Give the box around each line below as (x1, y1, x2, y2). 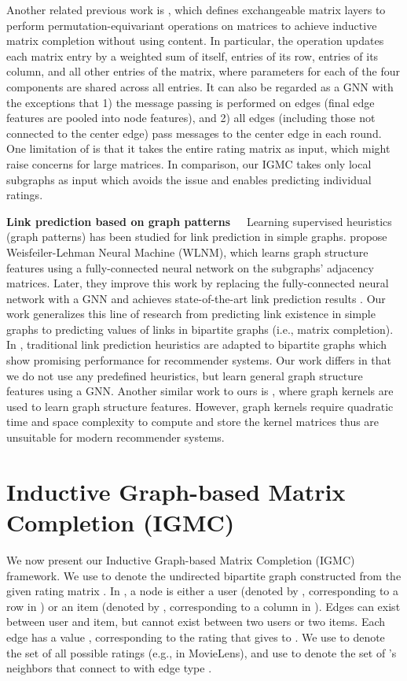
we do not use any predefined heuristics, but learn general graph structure (6, 367, 363, 383)
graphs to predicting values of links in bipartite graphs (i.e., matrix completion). (6, 320, 394, 337)
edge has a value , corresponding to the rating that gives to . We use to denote (6, 628, 385, 645)
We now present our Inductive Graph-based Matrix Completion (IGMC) (6, 551, 355, 568)
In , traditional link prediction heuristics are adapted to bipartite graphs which (6, 336, 387, 353)
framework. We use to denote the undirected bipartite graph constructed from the (6, 567, 401, 583)
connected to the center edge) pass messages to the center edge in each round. (6, 124, 382, 141)
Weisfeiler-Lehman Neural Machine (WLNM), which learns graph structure (6, 243, 368, 260)
